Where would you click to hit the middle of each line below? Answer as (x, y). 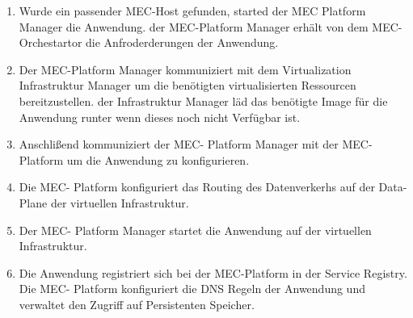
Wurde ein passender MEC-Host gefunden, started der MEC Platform (192, 10)
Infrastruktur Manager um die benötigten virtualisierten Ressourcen (188, 85)
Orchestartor (51, 42)
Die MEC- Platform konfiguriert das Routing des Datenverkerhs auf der (197, 187)
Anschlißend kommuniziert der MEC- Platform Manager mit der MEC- (196, 144)
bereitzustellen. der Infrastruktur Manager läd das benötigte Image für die (203, 100)
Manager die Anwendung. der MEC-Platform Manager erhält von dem (194, 26)
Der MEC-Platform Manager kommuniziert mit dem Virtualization (185, 69)
